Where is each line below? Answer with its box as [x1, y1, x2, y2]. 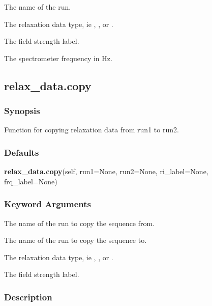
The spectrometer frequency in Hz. [4, 52, 112, 63]
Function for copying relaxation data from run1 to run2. [4, 124, 179, 135]
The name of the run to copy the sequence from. [4, 217, 155, 228]
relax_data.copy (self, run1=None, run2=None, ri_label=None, [4, 166, 208, 177]
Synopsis [4, 104, 40, 117]
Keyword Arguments [4, 198, 92, 210]
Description [4, 290, 52, 303]
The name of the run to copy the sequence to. [4, 235, 147, 245]
